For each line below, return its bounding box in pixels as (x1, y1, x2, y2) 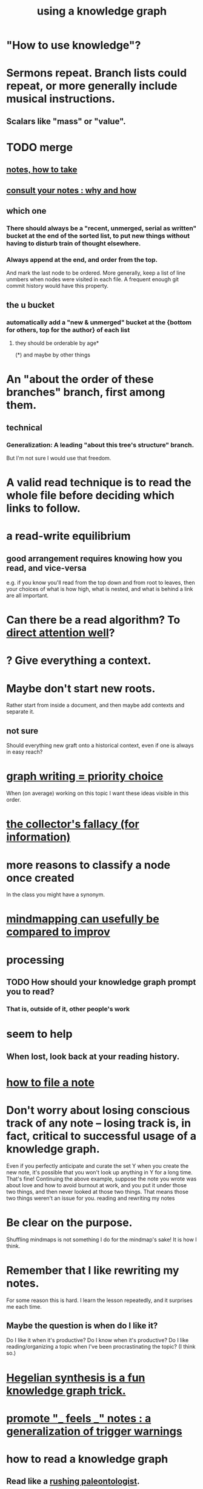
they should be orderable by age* (15, 339, 99, 347)
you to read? (6, 987, 55, 997)
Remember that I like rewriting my (6, 1263, 179, 1277)
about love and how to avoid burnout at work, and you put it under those (6, 1181, 187, 1188)
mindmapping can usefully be (6, 912, 159, 926)
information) (6, 830, 71, 844)
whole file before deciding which (6, 489, 175, 502)
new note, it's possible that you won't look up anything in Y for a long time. (6, 1168, 193, 1176)
